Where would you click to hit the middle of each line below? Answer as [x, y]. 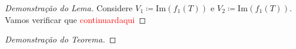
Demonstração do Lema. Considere [69, 8]
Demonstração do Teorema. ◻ [61, 39]
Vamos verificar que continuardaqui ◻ [76, 19]
